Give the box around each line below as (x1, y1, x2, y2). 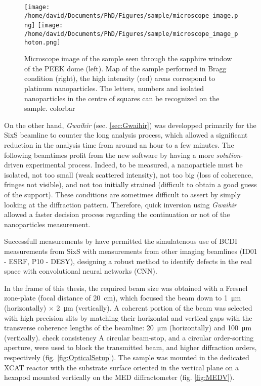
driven (4, 159, 24, 170)
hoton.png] (24, 38, 61, 46)
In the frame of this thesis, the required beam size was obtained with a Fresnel (4, 282, 248, 293)
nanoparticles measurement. (4, 219, 91, 229)
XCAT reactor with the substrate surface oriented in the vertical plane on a (4, 362, 239, 372)
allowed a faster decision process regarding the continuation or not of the (4, 209, 230, 220)
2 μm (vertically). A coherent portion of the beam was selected (56, 302, 252, 313)
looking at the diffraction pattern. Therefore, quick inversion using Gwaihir (4, 199, 237, 209)
